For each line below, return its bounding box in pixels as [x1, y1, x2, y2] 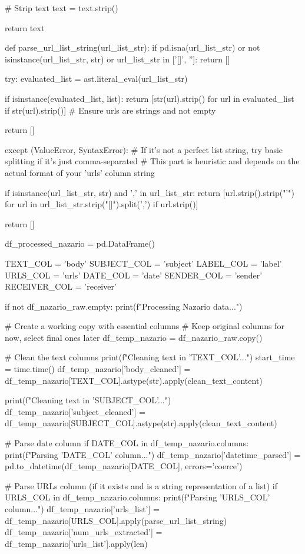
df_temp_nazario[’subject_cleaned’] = [5, 405, 145, 417]
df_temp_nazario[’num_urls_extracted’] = [5, 526, 163, 538]
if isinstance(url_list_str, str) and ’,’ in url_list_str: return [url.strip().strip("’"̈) [5, 186, 294, 198]
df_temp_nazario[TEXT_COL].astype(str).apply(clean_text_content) [5, 374, 263, 386]
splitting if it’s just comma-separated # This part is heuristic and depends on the [5, 155, 300, 167]
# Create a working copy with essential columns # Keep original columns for [5, 320, 284, 332]
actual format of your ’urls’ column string [5, 166, 155, 178]
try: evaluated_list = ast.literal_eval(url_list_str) [5, 72, 188, 85]
